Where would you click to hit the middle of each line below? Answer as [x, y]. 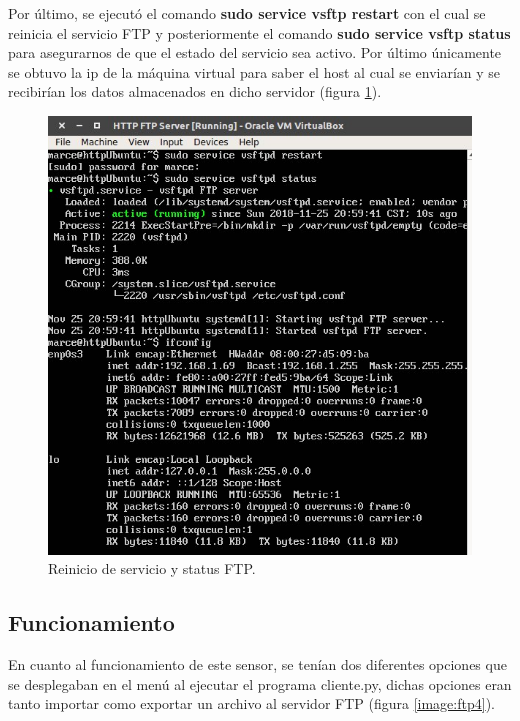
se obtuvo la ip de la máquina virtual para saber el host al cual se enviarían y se [254, 71]
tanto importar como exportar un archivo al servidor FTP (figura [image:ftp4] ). [251, 703]
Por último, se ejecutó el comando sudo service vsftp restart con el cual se [247, 13]
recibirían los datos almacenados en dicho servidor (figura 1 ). [195, 91]
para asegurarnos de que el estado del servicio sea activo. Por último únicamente [255, 52]
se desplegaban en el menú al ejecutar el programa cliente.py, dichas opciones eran [260, 683]
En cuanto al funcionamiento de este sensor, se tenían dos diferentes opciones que [257, 663]
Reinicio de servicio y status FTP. [152, 568]
